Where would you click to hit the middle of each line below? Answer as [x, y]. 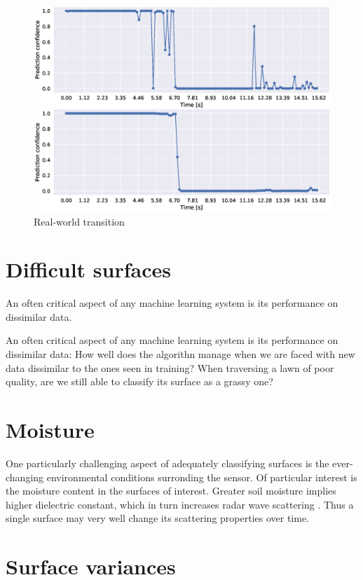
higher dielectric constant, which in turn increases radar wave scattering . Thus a [180, 504]
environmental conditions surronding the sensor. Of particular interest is [202, 477]
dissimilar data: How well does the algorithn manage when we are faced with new [180, 354]
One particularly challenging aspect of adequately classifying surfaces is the [167, 463]
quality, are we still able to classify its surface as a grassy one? [139, 381]
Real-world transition [79, 221]
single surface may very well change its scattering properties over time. [158, 518]
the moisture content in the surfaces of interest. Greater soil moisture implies [171, 491]
